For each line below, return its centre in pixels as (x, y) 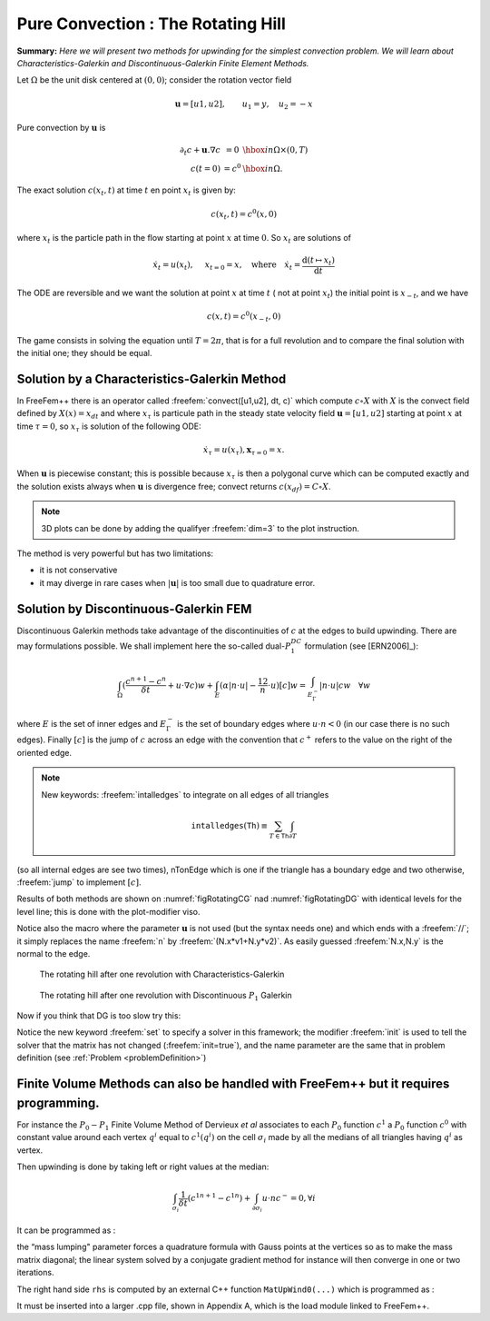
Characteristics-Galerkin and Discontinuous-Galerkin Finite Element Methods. (163, 63)
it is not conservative (78, 570)
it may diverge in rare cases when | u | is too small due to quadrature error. (177, 582)
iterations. (35, 1273)
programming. (58, 1102)
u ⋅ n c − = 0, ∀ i (289, 1197)
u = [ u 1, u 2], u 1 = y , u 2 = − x (244, 104)
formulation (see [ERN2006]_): (362, 646)
